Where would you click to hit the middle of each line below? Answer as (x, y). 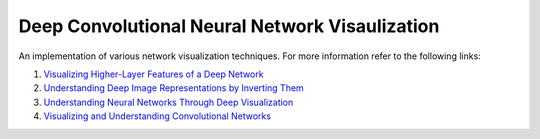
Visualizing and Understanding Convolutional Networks (157, 116)
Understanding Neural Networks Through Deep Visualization (168, 102)
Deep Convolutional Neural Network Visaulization (229, 26)
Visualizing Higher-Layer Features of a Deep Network (153, 74)
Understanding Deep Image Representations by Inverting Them (173, 88)
